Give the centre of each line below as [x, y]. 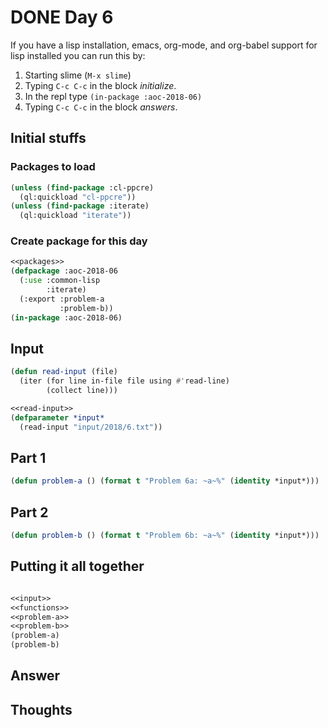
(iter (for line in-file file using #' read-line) [124, 381]
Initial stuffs [48, 138]
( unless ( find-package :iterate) [80, 206]
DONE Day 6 [62, 17]
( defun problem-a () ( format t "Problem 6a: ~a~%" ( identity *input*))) [165, 481]
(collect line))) [82, 391]
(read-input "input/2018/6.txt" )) [91, 427]
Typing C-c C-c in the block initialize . [100, 85]
